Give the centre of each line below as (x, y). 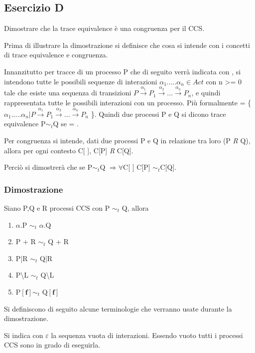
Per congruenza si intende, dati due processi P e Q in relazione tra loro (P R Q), (127, 140)
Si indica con (24, 335)
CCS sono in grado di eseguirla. (52, 345)
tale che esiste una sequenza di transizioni (68, 93)
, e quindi (206, 93)
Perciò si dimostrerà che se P (48, 167)
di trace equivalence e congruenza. (56, 55)
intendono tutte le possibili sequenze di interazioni (81, 81)
